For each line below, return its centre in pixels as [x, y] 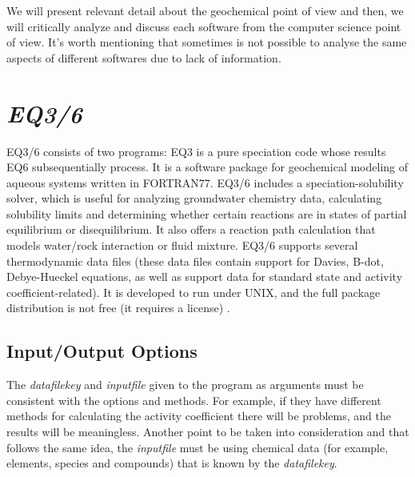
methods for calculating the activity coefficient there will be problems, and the [199, 416]
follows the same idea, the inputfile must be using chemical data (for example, [198, 447]
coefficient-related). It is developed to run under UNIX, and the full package [194, 292]
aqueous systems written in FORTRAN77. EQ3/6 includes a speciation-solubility [205, 182]
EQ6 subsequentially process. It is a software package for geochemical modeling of [207, 167]
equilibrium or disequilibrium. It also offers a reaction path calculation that [191, 229]
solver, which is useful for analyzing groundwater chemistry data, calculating [194, 198]
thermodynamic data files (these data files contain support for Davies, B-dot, [195, 261]
